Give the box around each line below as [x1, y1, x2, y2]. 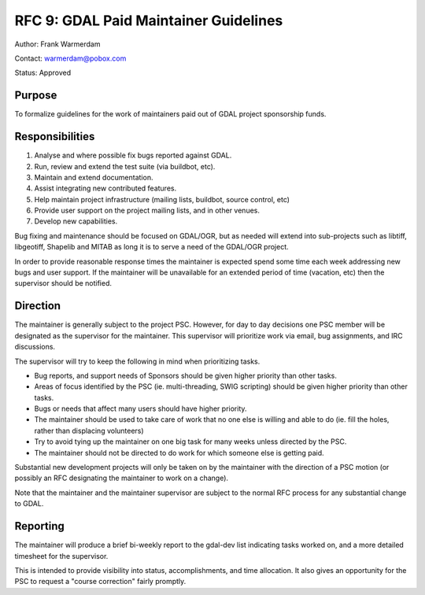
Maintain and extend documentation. [34, 172, 153, 182]
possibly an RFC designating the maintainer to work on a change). [14, 473, 228, 483]
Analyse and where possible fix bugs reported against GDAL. [34, 150, 232, 161]
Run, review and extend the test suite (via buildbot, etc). [34, 161, 216, 171]
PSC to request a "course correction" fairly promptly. [14, 577, 187, 586]
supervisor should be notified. [14, 279, 113, 288]
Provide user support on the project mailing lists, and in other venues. [34, 205, 260, 216]
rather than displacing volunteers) [34, 426, 145, 435]
